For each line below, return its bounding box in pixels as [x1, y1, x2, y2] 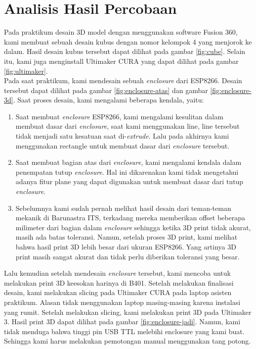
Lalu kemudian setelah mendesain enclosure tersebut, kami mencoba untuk [4, 268, 231, 278]
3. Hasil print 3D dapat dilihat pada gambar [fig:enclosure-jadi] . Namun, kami [4, 316, 241, 327]
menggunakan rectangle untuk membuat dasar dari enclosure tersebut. [15, 140, 230, 150]
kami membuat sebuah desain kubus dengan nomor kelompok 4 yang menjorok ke [4, 36, 252, 47]
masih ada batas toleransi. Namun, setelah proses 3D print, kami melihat [15, 232, 238, 242]
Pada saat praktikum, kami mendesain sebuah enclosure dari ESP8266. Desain [4, 75, 242, 86]
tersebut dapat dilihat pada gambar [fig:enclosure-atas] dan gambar [4, 85, 208, 95]
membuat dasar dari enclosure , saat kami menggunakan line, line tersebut [15, 121, 240, 131]
